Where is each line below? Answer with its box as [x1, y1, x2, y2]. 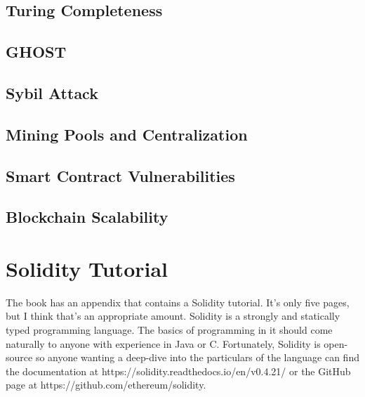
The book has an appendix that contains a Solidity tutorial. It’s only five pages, [6, 294, 350, 309]
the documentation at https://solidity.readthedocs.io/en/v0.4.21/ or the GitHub [6, 363, 351, 378]
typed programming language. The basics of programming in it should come [6, 323, 333, 337]
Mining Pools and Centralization [6, 123, 248, 145]
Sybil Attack [6, 82, 98, 103]
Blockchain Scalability [6, 206, 168, 228]
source [6, 350, 33, 365]
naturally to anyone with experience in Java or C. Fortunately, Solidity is [6, 336, 321, 351]
